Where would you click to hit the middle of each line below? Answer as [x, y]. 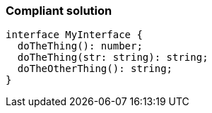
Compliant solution [59, 11]
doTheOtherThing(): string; [95, 69]
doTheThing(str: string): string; [113, 58]
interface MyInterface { [74, 35]
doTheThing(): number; [80, 46]
